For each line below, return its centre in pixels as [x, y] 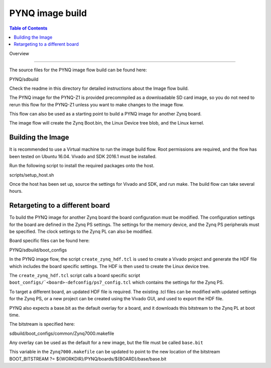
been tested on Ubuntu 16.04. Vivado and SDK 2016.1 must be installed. [83, 156]
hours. [16, 191]
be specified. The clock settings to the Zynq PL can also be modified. [81, 231]
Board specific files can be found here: [49, 240]
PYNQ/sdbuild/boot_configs [38, 250]
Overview [19, 53]
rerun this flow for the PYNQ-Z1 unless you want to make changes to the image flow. [97, 104]
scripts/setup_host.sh [32, 175]
